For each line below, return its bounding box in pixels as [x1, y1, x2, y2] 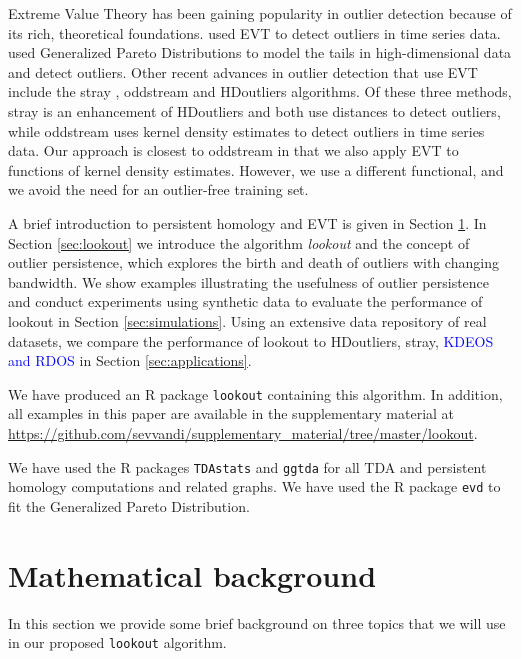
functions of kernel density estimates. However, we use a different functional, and [8, 159, 504, 180]
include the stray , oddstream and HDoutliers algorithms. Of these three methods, [8, 81, 512, 102]
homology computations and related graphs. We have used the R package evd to [8, 476, 501, 497]
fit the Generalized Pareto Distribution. [8, 495, 250, 516]
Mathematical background [8, 554, 377, 595]
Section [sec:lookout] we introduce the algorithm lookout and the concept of [8, 232, 470, 253]
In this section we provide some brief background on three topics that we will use [8, 612, 506, 633]
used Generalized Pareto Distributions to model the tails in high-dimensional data [8, 42, 512, 63]
